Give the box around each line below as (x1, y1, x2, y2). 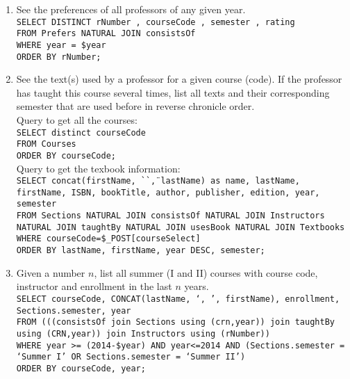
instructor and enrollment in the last (16, 279, 172, 293)
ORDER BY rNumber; (16, 51, 101, 62)
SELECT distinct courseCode (16, 127, 146, 138)
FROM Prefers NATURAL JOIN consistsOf (16, 29, 196, 39)
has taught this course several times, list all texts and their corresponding (16, 85, 330, 99)
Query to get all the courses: (16, 113, 137, 127)
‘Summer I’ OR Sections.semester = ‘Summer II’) (16, 352, 246, 362)
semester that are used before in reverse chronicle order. (16, 99, 255, 113)
